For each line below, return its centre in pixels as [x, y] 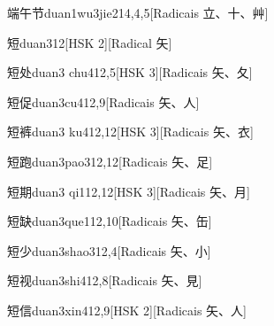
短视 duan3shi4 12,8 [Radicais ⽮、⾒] [105, 280]
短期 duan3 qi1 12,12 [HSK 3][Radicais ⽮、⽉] [129, 191]
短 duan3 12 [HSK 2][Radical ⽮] [90, 42]
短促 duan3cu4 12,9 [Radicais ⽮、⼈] [103, 101]
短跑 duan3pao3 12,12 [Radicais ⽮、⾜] [110, 161]
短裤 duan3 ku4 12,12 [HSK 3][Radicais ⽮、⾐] [130, 132]
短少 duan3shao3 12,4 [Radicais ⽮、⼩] [109, 250]
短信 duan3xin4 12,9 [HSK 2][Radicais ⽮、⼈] [127, 310]
